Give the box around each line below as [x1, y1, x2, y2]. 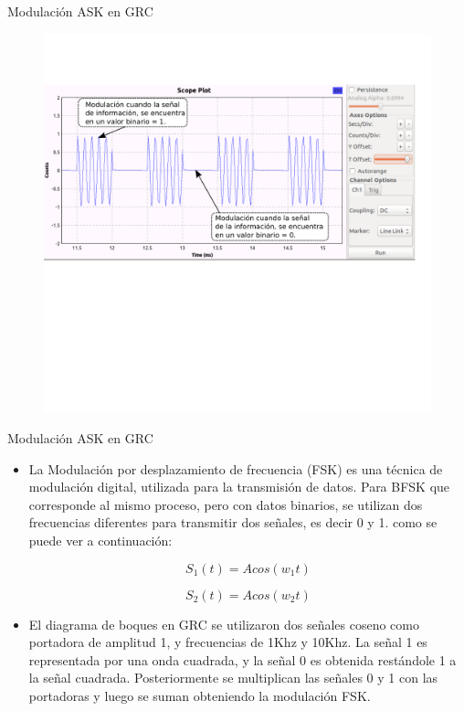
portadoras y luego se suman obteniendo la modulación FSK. [28, 686, 371, 706]
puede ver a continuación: [28, 531, 173, 550]
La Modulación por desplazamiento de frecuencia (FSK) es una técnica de [28, 459, 443, 478]
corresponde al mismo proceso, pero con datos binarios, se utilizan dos [28, 494, 423, 514]
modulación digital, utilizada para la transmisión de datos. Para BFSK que [28, 477, 450, 496]
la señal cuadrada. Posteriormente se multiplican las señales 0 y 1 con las [28, 668, 438, 687]
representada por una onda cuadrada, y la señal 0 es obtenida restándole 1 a [28, 650, 457, 669]
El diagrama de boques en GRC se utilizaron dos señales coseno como [28, 614, 419, 633]
